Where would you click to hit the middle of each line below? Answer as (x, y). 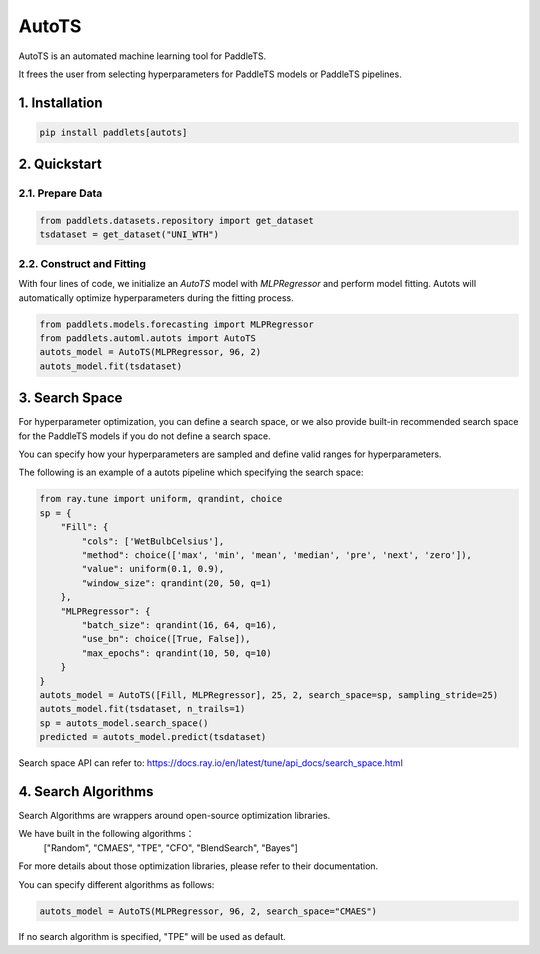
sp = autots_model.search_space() (124, 723)
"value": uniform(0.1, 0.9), (153, 569)
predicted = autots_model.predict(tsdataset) (153, 737)
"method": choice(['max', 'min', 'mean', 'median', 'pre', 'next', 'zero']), (276, 554)
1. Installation (61, 102)
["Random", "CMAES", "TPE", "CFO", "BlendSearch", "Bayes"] (171, 847)
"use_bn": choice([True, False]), (166, 639)
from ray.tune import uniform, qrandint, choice (161, 499)
